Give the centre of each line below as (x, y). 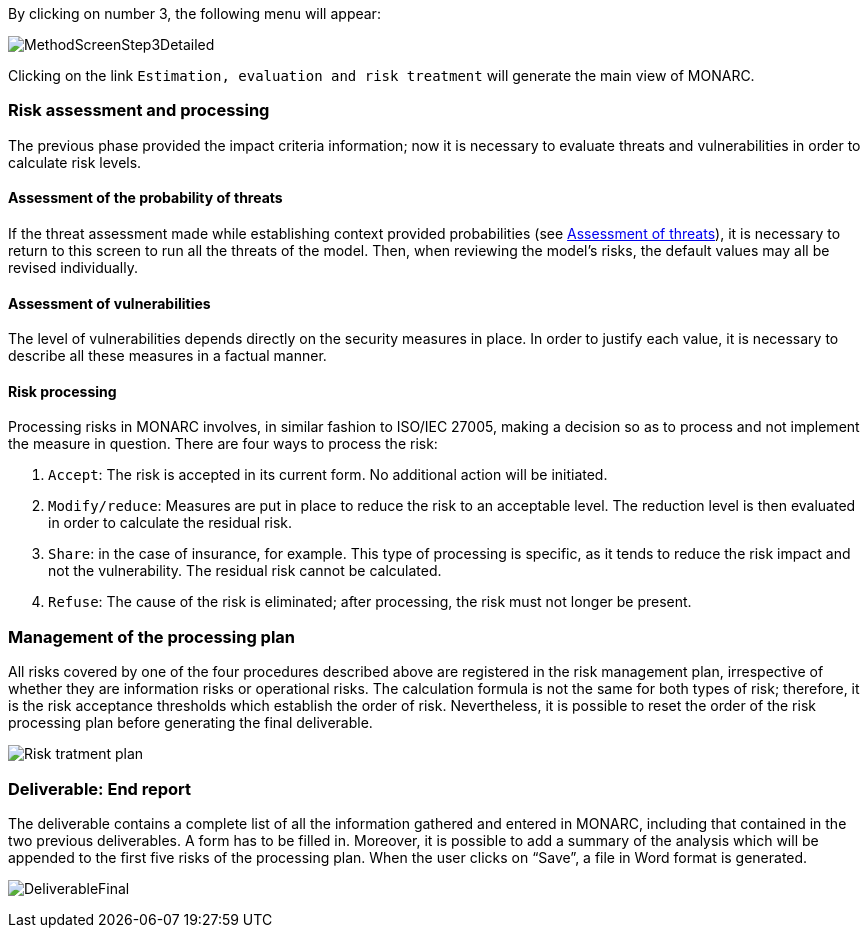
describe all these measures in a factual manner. (167, 356)
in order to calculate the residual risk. (170, 523)
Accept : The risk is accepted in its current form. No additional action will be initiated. (328, 475)
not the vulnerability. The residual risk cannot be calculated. (245, 571)
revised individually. (73, 267)
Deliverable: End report (100, 788)
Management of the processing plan (152, 636)
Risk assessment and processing (139, 110)
